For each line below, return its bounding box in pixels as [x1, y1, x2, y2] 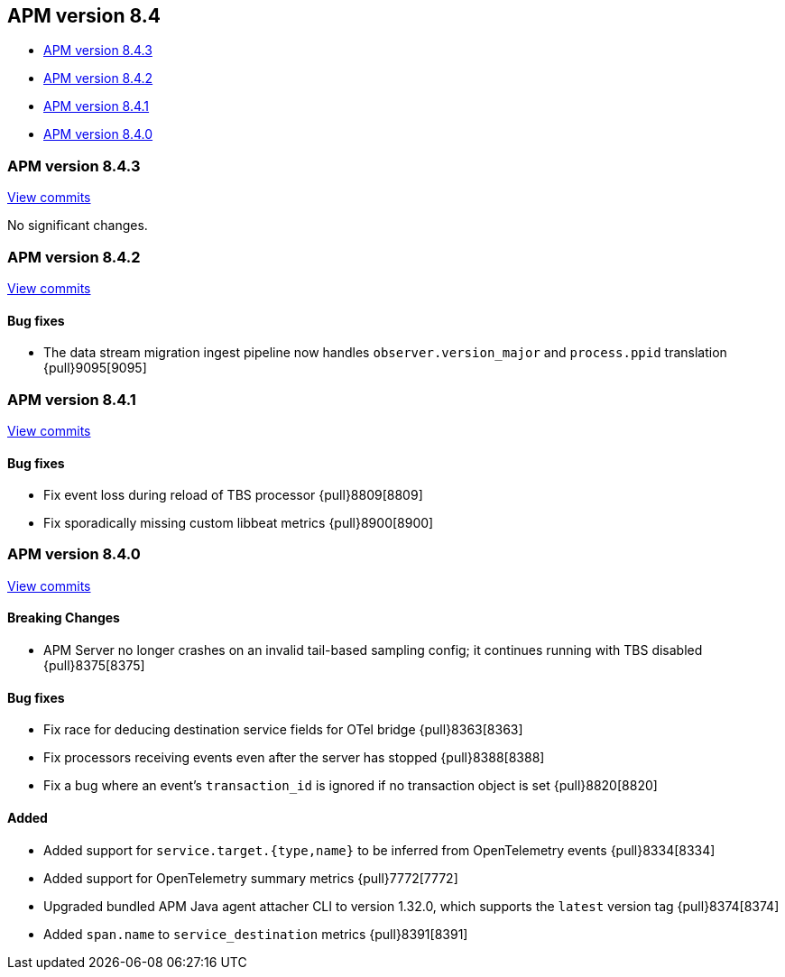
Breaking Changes [7, 610, 120, 626]
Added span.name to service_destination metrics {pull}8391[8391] [43, 926, 468, 942]
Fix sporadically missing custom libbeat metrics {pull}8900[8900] [43, 515, 434, 531]
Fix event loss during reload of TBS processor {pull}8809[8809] [43, 487, 423, 503]
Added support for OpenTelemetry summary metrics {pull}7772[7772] [43, 870, 458, 886]
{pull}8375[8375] [43, 658, 145, 674]
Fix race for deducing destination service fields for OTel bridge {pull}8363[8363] [43, 722, 523, 738]
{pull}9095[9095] [43, 360, 147, 376]
